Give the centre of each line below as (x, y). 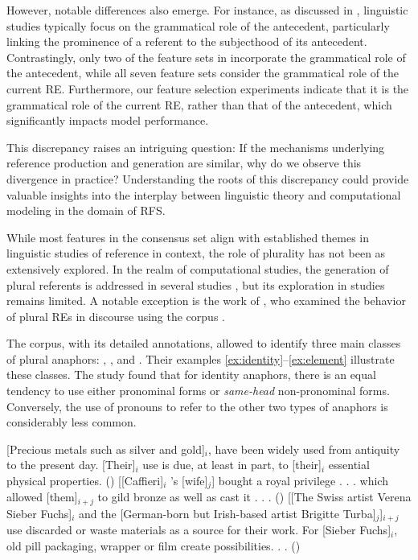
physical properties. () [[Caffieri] (85, 481)
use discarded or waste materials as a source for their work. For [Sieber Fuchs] (199, 530)
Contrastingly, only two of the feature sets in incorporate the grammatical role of (206, 57)
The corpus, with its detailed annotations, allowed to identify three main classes (204, 343)
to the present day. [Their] (71, 465)
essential (349, 465)
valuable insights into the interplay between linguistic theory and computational (204, 194)
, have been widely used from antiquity (304, 449)
